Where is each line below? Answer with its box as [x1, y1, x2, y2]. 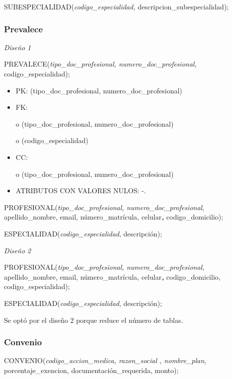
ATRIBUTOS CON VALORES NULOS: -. [15, 185, 146, 196]
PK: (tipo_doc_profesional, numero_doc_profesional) [15, 85, 182, 95]
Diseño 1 [4, 42, 31, 52]
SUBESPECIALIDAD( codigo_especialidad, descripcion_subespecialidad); [4, 1, 229, 11]
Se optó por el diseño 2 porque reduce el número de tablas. [4, 314, 183, 325]
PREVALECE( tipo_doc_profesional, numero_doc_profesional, [4, 59, 197, 69]
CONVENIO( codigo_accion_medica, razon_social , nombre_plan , [4, 355, 206, 366]
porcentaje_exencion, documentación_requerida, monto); [4, 365, 179, 375]
